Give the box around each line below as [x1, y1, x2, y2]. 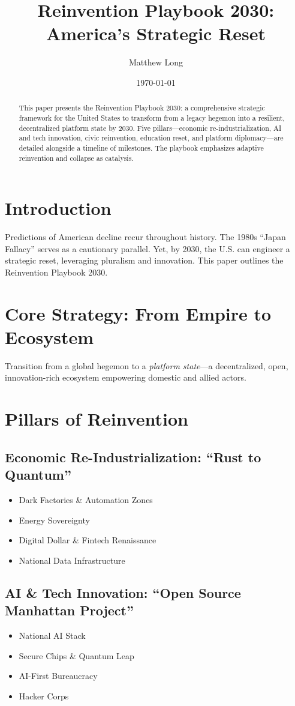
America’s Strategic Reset [46, 21, 266, 46]
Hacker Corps [19, 689, 69, 702]
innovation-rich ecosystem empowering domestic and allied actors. [5, 371, 246, 384]
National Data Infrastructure [19, 554, 125, 566]
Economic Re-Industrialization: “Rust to [5, 447, 261, 466]
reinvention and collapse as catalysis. [19, 152, 134, 163]
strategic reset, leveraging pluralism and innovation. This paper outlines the [5, 254, 284, 267]
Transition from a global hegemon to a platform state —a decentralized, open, [5, 359, 288, 372]
